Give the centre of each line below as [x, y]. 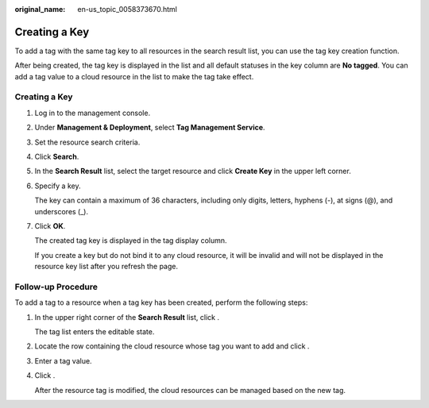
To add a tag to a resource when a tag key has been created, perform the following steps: [161, 302]
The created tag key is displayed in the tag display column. [131, 241]
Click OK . [50, 225]
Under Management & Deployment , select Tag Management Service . [150, 128]
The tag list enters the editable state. [95, 332]
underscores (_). [62, 211]
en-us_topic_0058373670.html [128, 9]
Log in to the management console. [93, 113]
